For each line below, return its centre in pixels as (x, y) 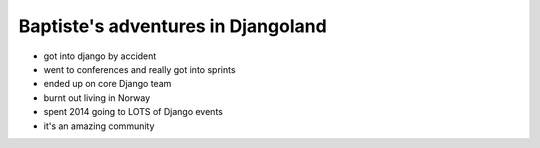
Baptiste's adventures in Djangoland (172, 26)
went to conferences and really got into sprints (139, 69)
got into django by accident (100, 56)
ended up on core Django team (107, 84)
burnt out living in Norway (97, 97)
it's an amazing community (99, 126)
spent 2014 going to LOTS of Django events (133, 112)
